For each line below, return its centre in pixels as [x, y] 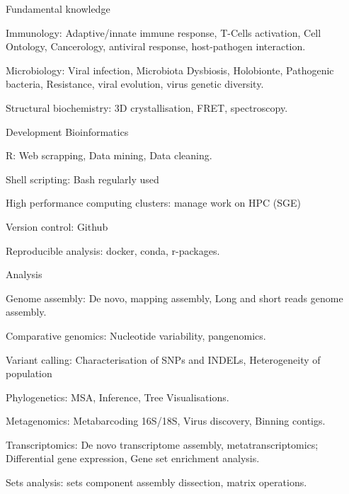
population [29, 373]
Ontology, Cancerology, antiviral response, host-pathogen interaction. [156, 46]
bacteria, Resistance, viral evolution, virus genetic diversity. [135, 84]
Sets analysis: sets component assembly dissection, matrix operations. [156, 482]
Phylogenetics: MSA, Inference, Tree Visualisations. [118, 397]
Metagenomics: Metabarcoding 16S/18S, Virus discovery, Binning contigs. [166, 421]
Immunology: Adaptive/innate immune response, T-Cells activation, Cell [164, 32]
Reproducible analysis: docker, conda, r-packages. [113, 250]
